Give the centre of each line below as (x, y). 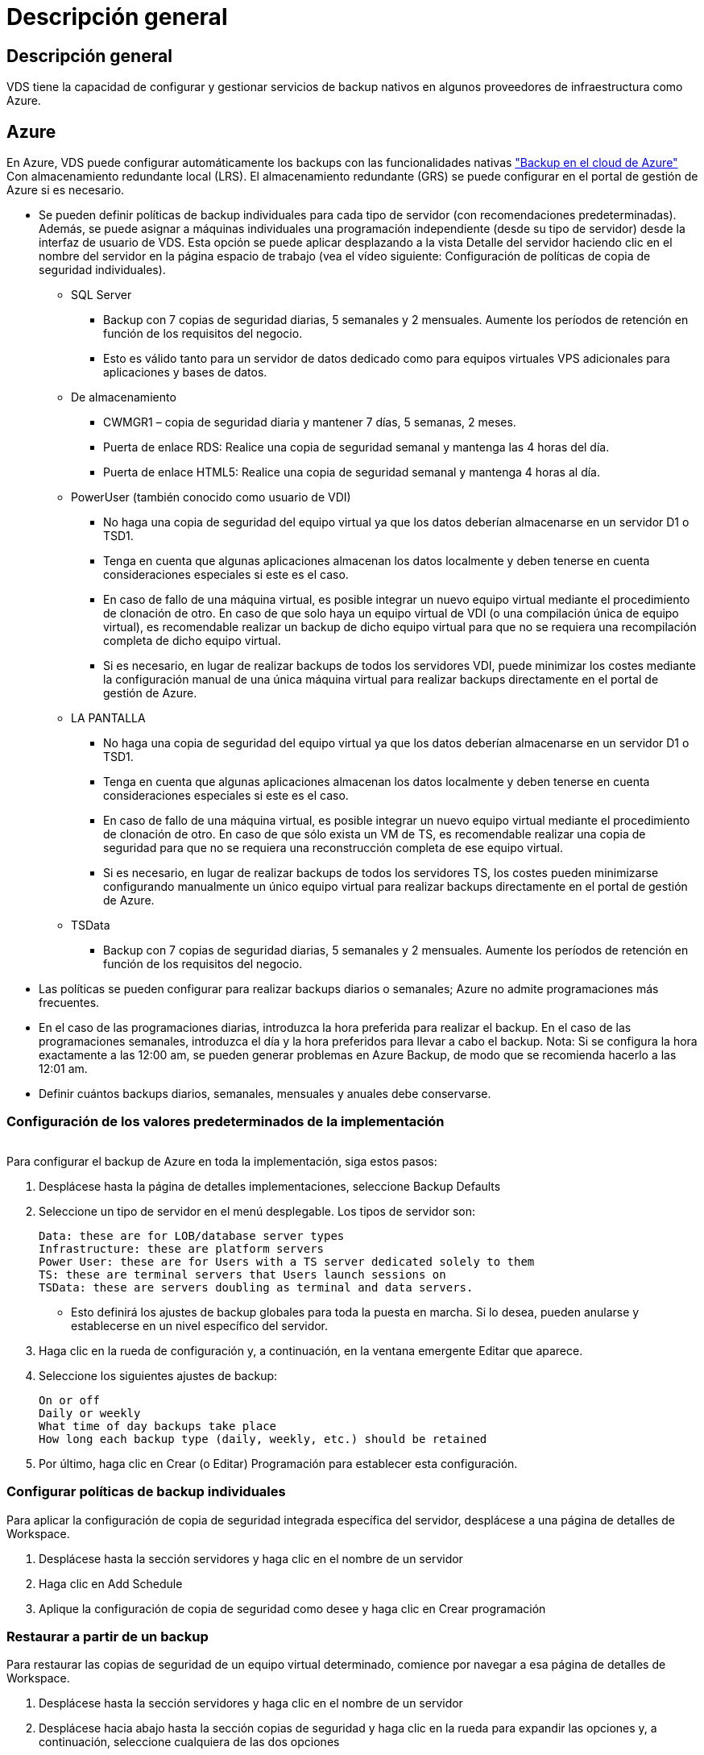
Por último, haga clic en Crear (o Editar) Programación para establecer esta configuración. (278, 1463)
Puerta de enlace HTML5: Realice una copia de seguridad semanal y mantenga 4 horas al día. (352, 472)
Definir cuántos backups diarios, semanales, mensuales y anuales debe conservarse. (265, 1094)
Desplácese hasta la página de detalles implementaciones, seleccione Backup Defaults (270, 1186)
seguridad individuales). (102, 270)
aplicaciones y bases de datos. (185, 372)
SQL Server (101, 295)
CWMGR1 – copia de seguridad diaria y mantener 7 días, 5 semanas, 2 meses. (310, 422)
